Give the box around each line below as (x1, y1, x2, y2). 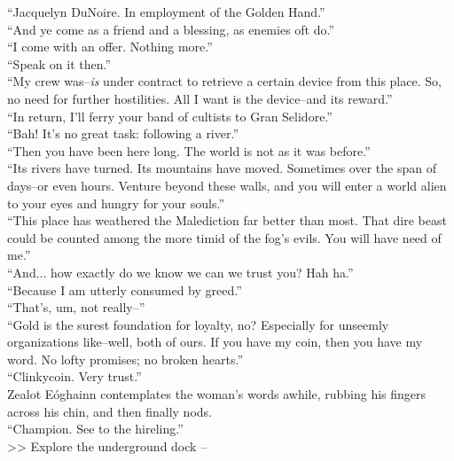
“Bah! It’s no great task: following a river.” (7, 124, 239, 143)
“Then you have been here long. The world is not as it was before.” (7, 141, 371, 160)
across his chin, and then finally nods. (7, 402, 212, 420)
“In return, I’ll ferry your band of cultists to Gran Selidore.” (7, 106, 333, 125)
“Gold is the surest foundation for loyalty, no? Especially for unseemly (7, 315, 389, 333)
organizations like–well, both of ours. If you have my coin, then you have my (7, 332, 423, 351)
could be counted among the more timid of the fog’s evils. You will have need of (7, 228, 442, 246)
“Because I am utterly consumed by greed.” (7, 280, 242, 299)
